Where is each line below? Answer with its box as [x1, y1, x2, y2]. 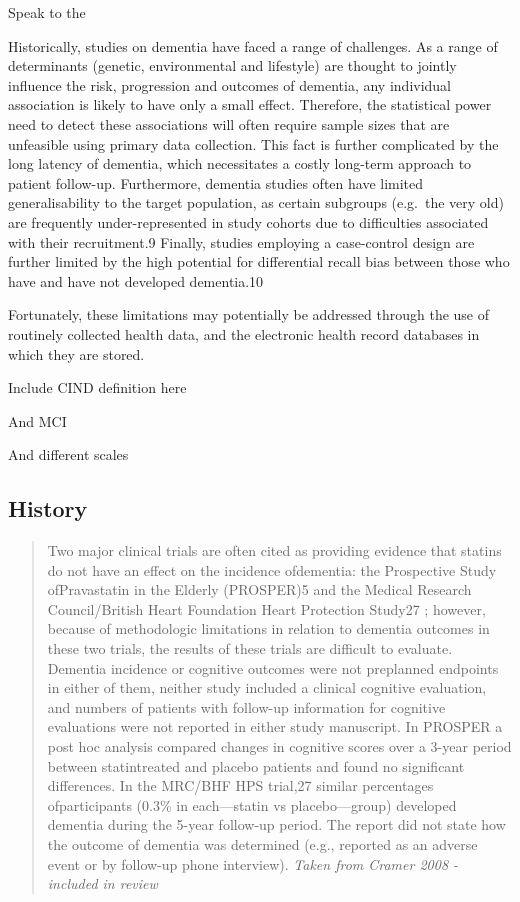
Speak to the [8, 2, 86, 22]
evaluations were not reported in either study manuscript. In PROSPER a [47, 716, 503, 737]
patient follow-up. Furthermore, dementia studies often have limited [8, 172, 424, 193]
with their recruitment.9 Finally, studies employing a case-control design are [8, 231, 475, 252]
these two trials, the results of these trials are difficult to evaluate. [47, 638, 453, 659]
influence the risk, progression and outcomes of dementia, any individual [8, 74, 452, 95]
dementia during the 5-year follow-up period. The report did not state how [47, 814, 506, 835]
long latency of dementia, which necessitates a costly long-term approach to [8, 153, 472, 174]
